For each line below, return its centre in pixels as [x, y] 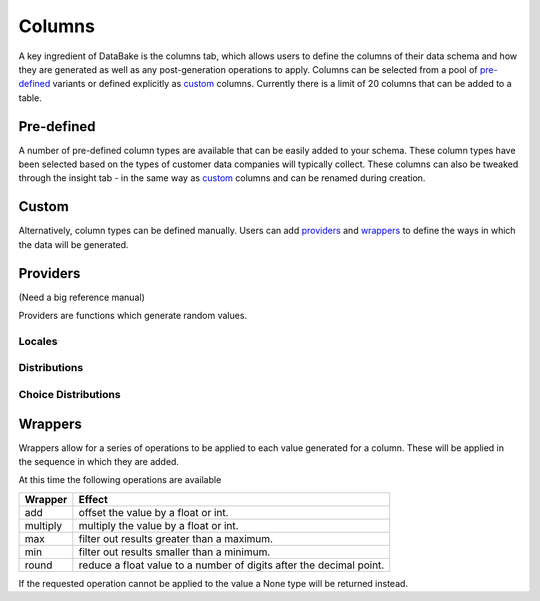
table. [30, 97]
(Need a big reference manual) [81, 297]
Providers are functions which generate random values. [133, 315]
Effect [93, 499]
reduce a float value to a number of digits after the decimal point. [231, 565]
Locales [38, 341]
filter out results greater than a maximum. [176, 538]
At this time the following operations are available [120, 480]
